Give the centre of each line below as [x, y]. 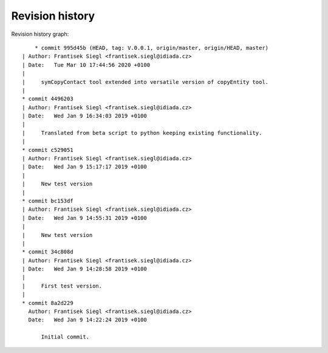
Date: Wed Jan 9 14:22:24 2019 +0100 [87, 320]
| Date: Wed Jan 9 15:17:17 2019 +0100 [84, 167]
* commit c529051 [48, 150]
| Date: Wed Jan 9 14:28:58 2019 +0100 [84, 269]
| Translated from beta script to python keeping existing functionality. [142, 133]
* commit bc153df [48, 201]
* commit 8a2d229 [48, 303]
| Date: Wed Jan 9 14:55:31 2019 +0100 [84, 218]
